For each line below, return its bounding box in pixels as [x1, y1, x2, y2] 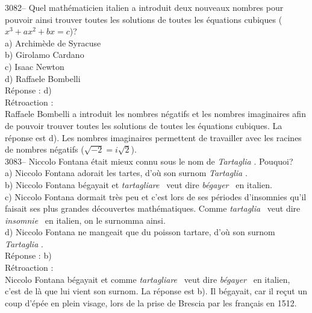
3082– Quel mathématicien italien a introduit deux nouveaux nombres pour [5, 1, 284, 13]
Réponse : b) [5, 249, 52, 262]
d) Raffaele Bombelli [5, 72, 81, 84]
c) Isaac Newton [5, 60, 64, 72]
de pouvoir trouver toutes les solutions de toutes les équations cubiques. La [5, 119, 282, 131]
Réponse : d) [5, 84, 52, 96]
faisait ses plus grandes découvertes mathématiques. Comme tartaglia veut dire [5, 202, 301, 215]
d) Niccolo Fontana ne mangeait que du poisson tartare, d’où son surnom [5, 226, 275, 238]
